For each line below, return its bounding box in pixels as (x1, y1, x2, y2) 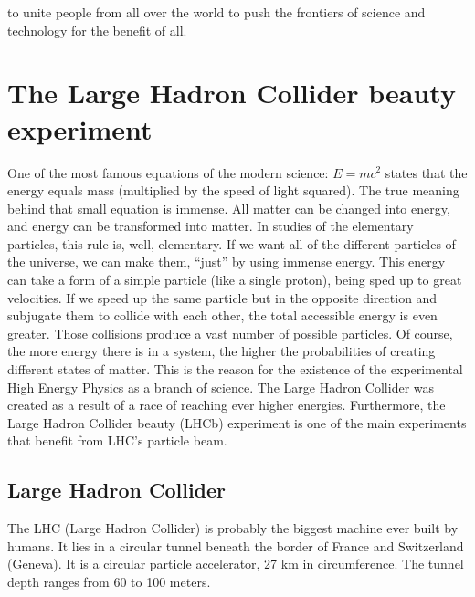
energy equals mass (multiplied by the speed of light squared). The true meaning (7, 181, 459, 200)
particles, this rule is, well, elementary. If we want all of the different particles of (7, 234, 456, 253)
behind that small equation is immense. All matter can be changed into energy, (7, 198, 450, 217)
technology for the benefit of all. (7, 20, 187, 39)
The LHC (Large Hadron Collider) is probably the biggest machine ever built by (7, 518, 459, 538)
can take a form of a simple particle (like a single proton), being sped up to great (7, 270, 462, 289)
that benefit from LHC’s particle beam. (7, 431, 227, 450)
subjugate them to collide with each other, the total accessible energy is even (7, 306, 438, 325)
